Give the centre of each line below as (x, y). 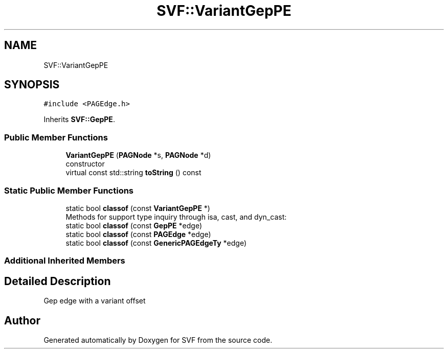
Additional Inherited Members (65, 261)
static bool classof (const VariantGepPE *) (138, 208)
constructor (85, 164)
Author (22, 320)
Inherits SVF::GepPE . (79, 120)
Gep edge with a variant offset (95, 301)
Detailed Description (58, 281)
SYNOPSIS (32, 85)
